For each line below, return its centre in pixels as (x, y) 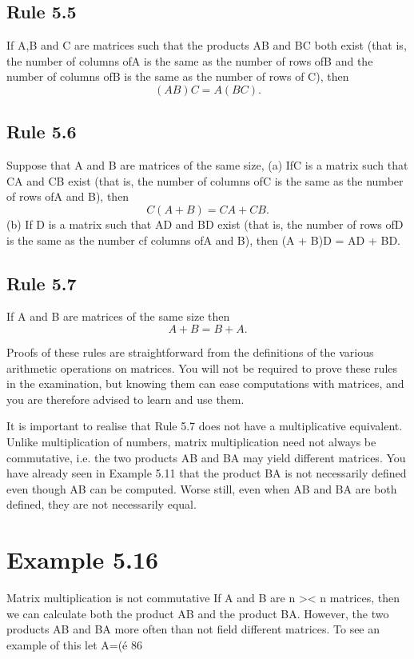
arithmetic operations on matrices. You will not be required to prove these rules (202, 367)
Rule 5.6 (42, 132)
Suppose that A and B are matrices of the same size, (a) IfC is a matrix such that (207, 165)
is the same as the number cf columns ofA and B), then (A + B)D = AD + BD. (204, 240)
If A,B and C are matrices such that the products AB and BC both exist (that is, (207, 45)
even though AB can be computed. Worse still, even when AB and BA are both (202, 488)
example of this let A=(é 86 (75, 644)
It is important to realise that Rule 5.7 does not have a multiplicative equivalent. (205, 426)
